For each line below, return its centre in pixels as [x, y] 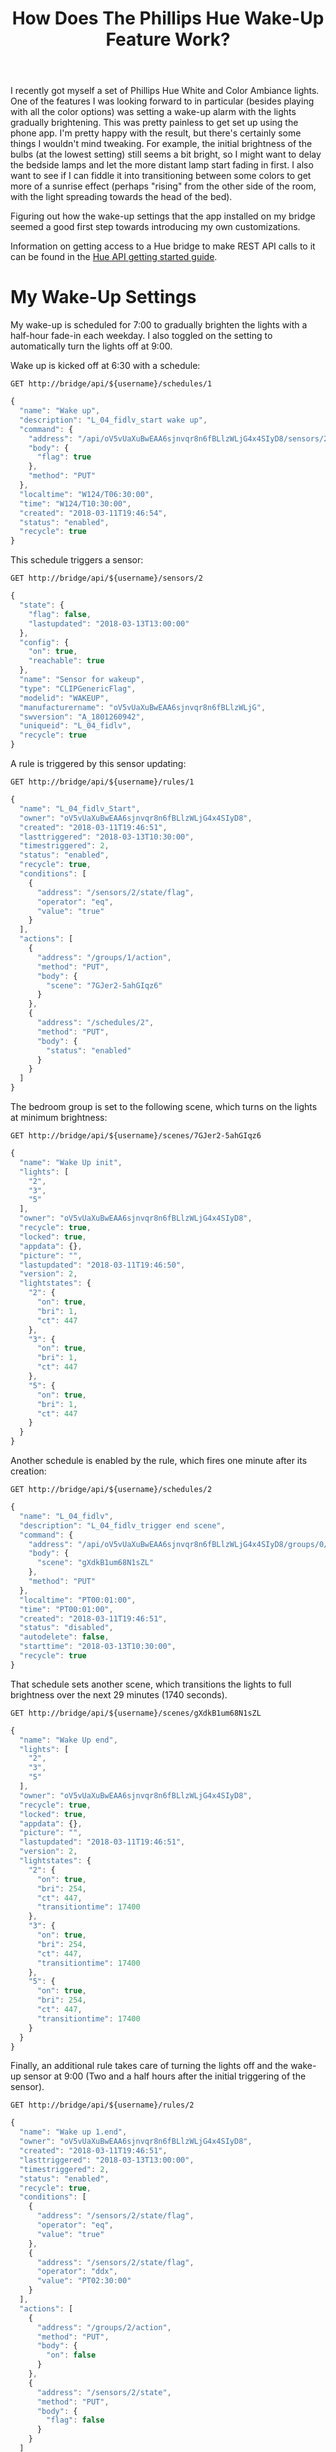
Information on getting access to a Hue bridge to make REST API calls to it [163, 246]
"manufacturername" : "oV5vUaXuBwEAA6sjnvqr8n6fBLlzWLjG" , [143, 707]
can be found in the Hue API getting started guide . [114, 257]
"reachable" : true [66, 661]
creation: [28, 1471]
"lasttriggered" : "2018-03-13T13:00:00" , [107, 2160]
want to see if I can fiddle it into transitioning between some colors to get [161, 176]
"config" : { [44, 642]
